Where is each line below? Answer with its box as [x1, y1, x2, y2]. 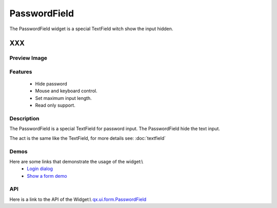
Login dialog [27, 165, 53, 172]
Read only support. [35, 102, 75, 109]
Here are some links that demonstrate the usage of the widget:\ [9, 158, 144, 164]
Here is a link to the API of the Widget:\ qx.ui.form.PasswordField [9, 196, 147, 202]
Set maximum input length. [35, 95, 92, 101]
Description [9, 115, 39, 122]
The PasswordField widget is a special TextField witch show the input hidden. [9, 26, 173, 32]
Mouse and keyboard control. [35, 88, 97, 94]
